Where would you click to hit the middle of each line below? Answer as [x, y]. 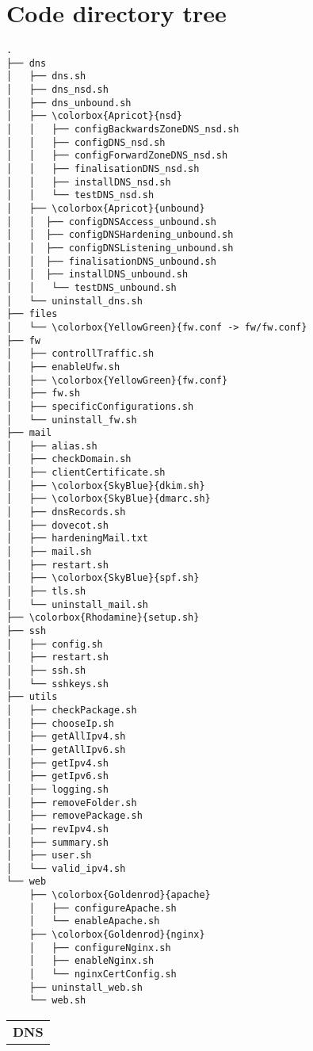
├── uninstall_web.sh [86, 987]
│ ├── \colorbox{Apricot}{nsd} [94, 116]
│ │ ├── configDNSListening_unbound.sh [120, 248]
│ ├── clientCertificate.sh [86, 473]
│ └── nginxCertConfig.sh [103, 975]
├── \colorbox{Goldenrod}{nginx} [117, 935]
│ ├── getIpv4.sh [57, 763]
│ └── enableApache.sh [94, 921]
